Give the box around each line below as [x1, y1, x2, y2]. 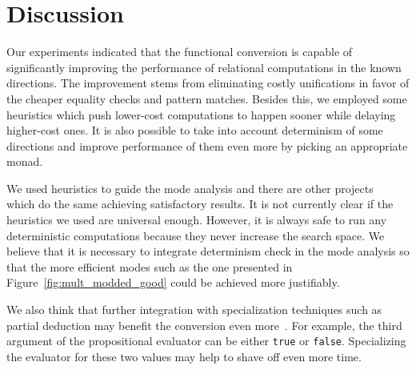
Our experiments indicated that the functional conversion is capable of [6, 43, 353, 60]
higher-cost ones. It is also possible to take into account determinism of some [6, 122, 383, 139]
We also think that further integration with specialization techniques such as [6, 301, 382, 318]
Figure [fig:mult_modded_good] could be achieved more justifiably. [6, 274, 340, 291]
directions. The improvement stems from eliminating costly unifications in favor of [6, 74, 410, 91]
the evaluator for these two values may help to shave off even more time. [6, 348, 362, 364]
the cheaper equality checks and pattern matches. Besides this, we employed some [6, 90, 407, 107]
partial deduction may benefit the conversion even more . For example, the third [6, 316, 402, 333]
